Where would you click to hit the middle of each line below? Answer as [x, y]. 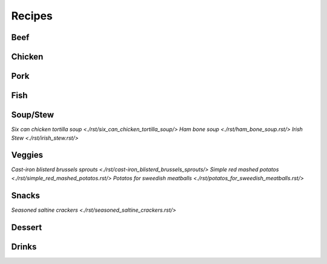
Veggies [27, 155]
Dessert [27, 227]
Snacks [26, 195]
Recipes [32, 16]
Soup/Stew [33, 115]
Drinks [24, 247]
